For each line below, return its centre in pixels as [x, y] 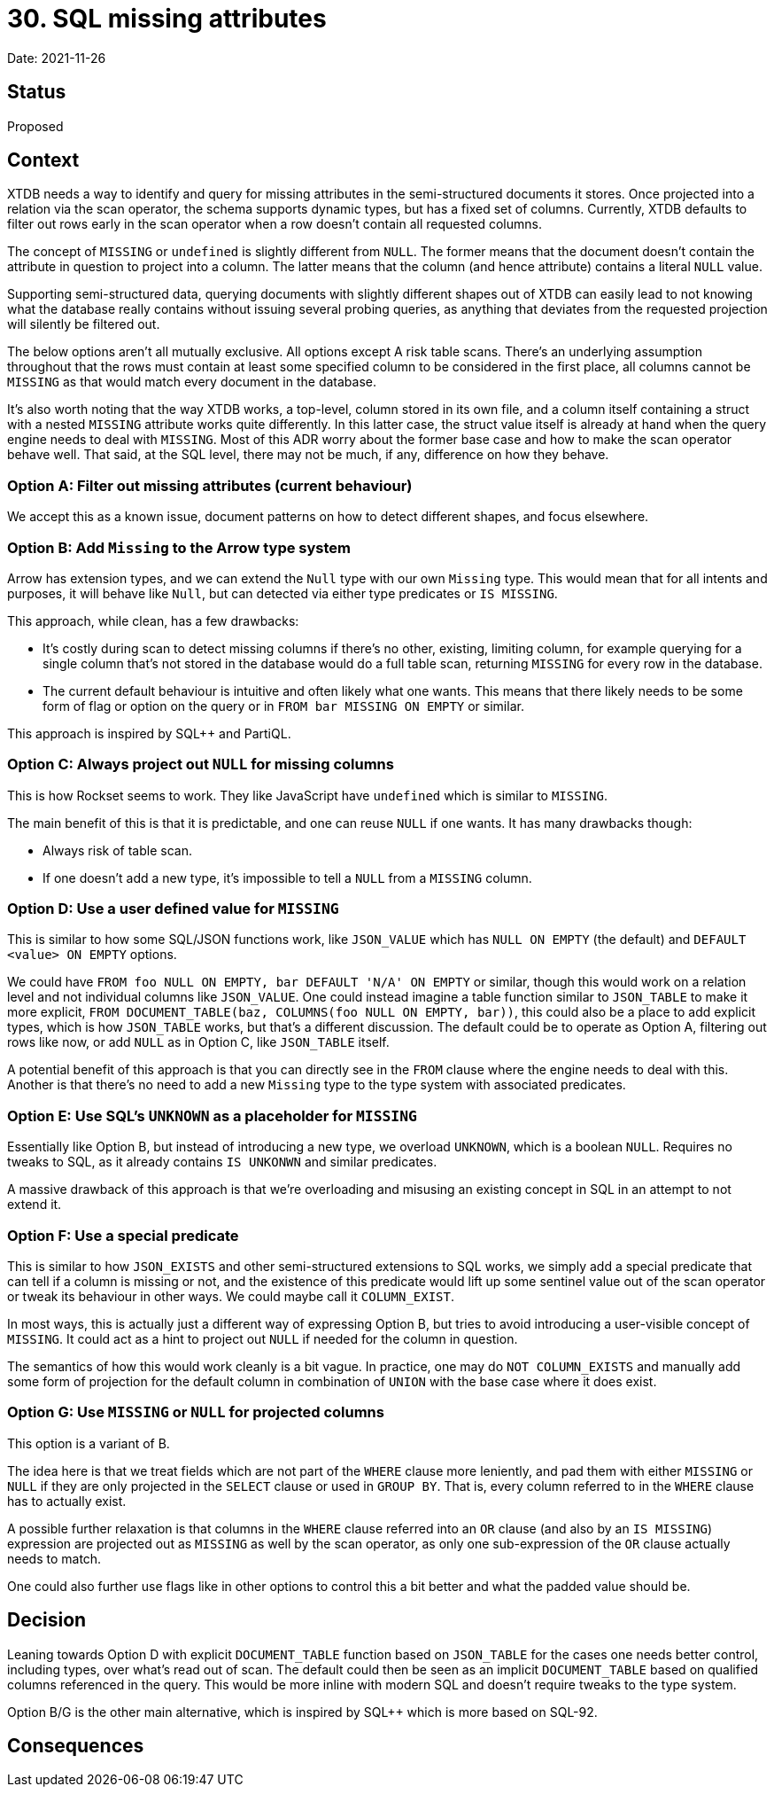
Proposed [35, 126]
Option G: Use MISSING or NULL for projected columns [196, 1412]
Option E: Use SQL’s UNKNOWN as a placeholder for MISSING [212, 1115]
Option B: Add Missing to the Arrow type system [179, 547]
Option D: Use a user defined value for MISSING [173, 909]
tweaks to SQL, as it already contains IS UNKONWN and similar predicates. [222, 1162]
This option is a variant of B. [89, 1443]
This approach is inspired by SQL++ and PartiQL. [149, 733]
